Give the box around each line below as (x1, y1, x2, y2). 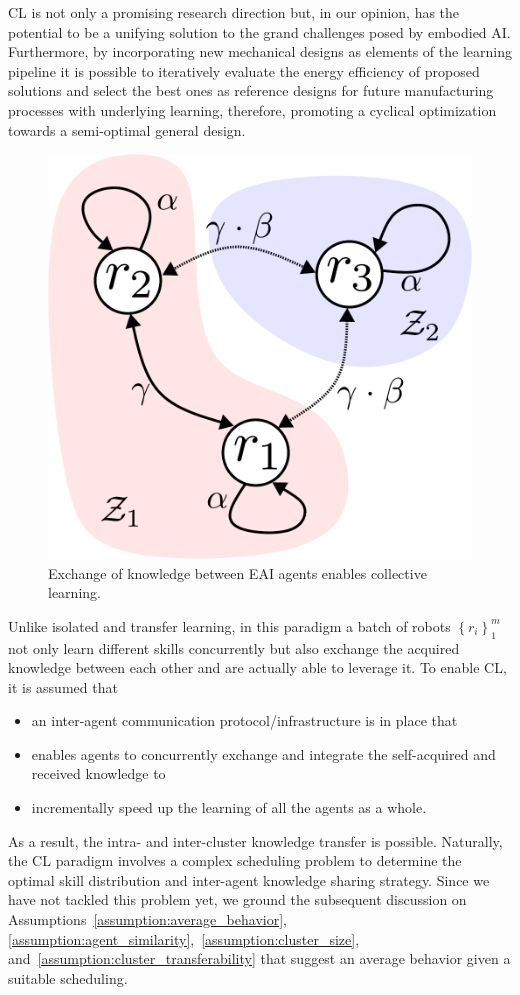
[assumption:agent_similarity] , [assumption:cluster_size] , (8, 928, 360, 949)
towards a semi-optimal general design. (8, 119, 246, 140)
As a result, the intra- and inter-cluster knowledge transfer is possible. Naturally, (8, 830, 503, 851)
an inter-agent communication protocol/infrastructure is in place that (31, 710, 458, 731)
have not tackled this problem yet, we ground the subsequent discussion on (8, 889, 467, 910)
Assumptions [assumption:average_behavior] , (8, 909, 287, 930)
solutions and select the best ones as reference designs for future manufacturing (8, 80, 494, 101)
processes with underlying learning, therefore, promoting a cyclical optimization (8, 99, 497, 120)
